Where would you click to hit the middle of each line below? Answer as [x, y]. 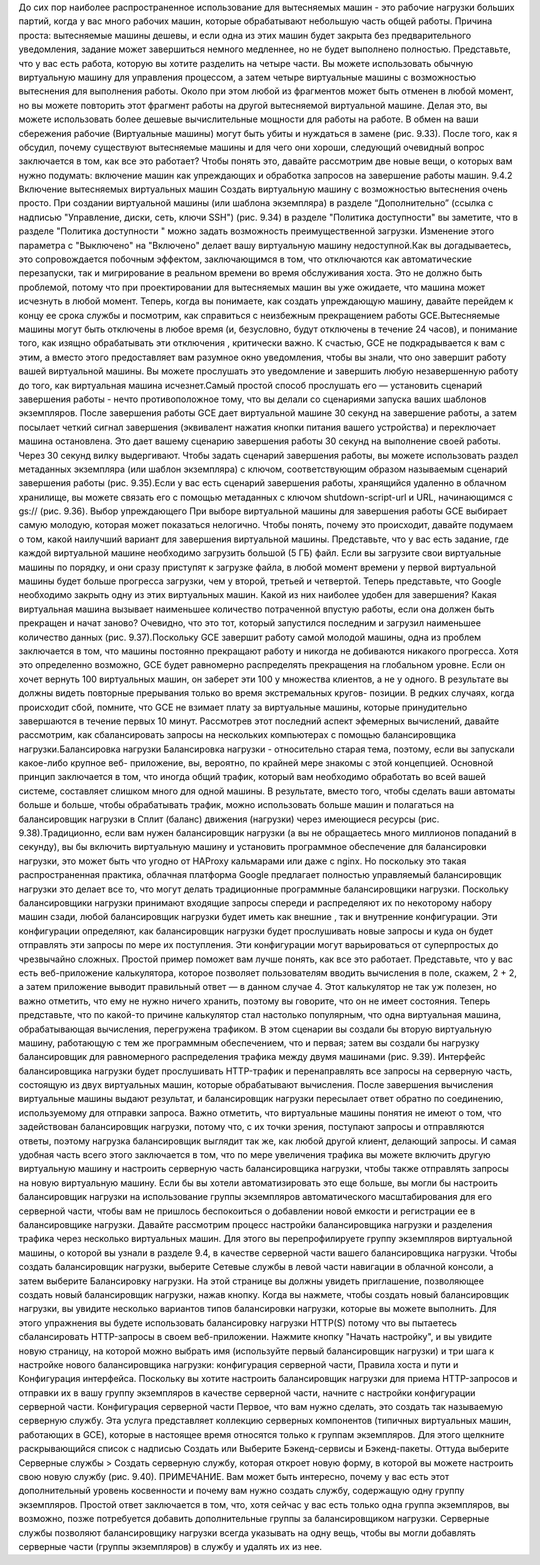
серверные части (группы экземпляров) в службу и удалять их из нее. [170, 1546]
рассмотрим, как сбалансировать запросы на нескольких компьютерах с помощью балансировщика [237, 735]
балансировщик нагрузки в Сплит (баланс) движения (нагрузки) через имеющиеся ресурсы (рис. [229, 819]
